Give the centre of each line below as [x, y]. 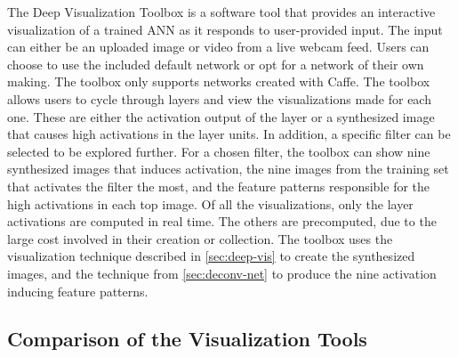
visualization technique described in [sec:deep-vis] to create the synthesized [211, 256]
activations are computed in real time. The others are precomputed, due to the [222, 221]
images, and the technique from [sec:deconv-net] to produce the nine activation [222, 273]
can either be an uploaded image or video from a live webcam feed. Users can [218, 47]
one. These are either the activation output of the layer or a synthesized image [221, 116]
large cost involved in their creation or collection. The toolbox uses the [200, 238]
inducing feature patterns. [78, 291]
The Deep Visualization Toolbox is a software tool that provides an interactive [221, 12]
